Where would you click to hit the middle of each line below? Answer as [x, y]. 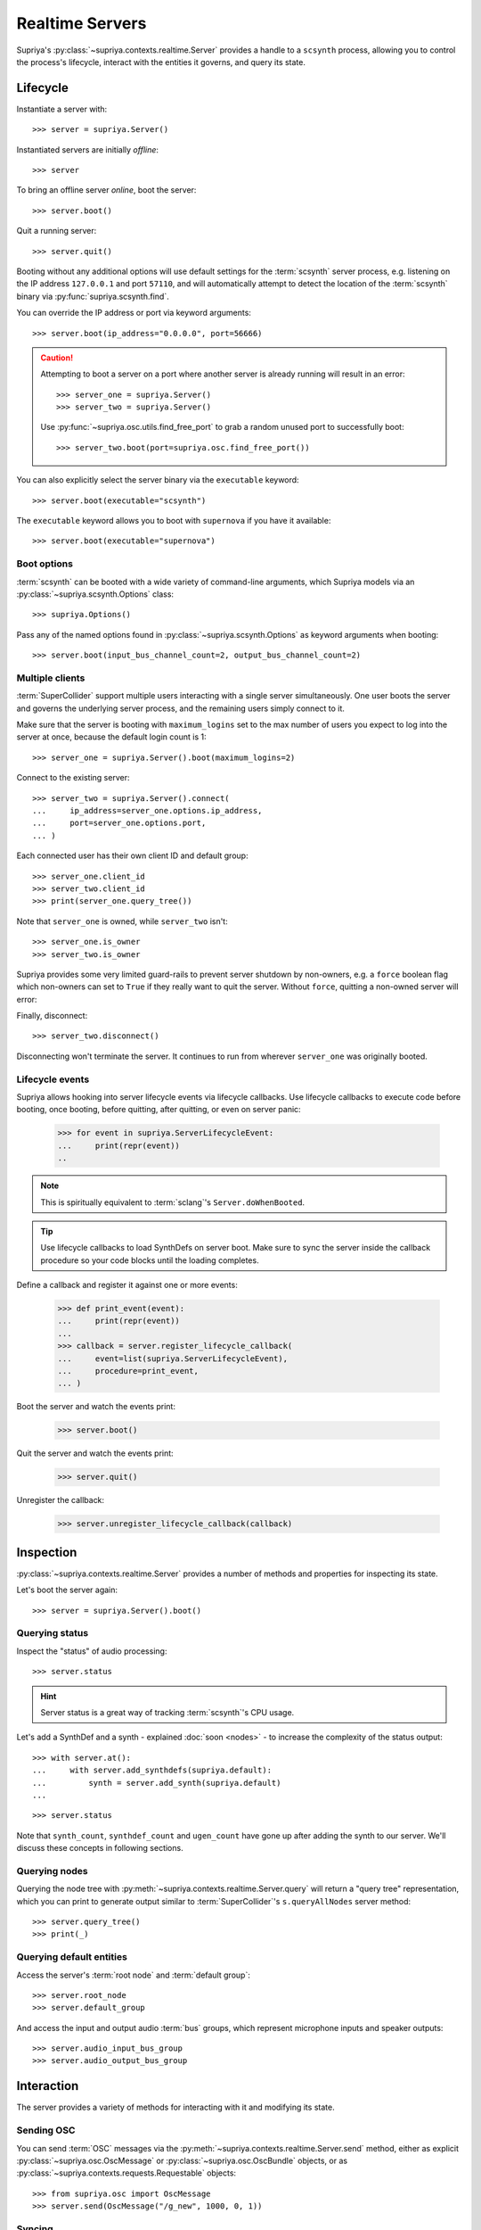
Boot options [45, 564]
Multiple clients [51, 678]
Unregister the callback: [61, 1500]
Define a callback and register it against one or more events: [127, 1285]
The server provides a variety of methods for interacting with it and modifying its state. [175, 2107]
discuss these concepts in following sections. [100, 1848]
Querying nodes [52, 1871]
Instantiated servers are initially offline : [88, 149]
